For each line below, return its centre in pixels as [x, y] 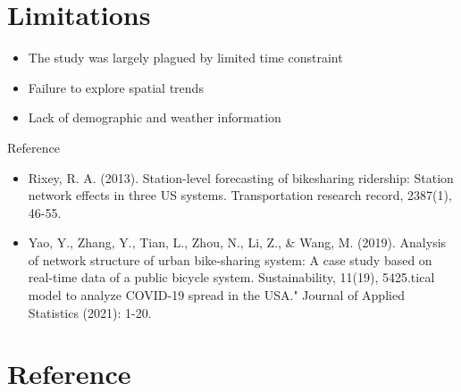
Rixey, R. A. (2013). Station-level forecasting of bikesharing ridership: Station [241, 177]
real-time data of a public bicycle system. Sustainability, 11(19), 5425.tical [231, 277]
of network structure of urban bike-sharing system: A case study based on [230, 259]
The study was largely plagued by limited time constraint [185, 58]
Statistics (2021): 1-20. [90, 312]
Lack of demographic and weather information [155, 117]
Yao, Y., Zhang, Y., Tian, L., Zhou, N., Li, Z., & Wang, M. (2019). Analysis [237, 242]
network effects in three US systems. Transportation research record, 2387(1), [240, 195]
